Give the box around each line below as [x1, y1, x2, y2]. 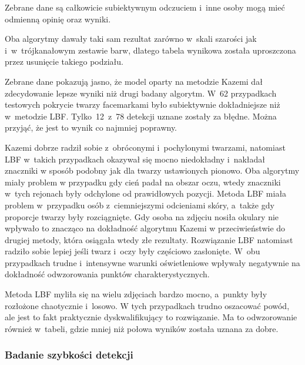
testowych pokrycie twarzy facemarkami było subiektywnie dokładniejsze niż [5, 98, 280, 111]
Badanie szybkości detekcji [5, 347, 133, 362]
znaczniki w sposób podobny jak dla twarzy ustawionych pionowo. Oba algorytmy [5, 164, 300, 177]
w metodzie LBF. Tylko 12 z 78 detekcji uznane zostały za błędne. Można [5, 109, 277, 122]
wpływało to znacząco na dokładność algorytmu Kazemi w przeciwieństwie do [5, 222, 286, 234]
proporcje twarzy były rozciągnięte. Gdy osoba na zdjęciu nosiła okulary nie [5, 210, 279, 223]
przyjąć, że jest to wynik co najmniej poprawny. [5, 121, 177, 134]
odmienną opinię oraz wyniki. [5, 12, 111, 25]
